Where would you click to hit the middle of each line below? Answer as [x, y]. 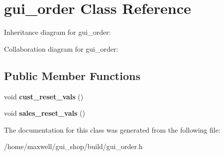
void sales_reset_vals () [45, 113]
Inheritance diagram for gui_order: [57, 32]
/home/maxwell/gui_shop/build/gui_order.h [73, 146]
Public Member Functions [72, 75]
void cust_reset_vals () [44, 96]
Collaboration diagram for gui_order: [61, 48]
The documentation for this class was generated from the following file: [112, 129]
